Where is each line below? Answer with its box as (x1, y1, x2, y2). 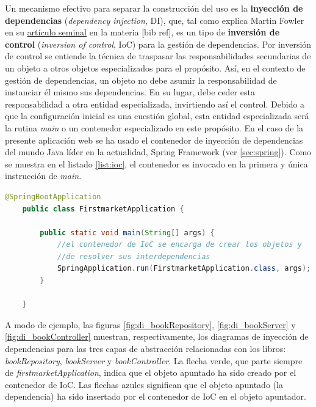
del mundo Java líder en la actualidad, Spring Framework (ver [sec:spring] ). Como (5, 145, 312, 158)
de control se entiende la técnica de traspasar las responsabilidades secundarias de (5, 50, 311, 62)
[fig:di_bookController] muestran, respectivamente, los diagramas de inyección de (5, 330, 309, 343)
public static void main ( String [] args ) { (40, 228, 215, 237)
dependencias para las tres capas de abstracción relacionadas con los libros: (5, 342, 286, 355)
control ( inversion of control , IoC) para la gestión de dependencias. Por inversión (5, 37, 312, 50)
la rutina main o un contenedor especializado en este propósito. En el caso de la (5, 121, 304, 134)
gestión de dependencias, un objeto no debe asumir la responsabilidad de (5, 73, 277, 86)
